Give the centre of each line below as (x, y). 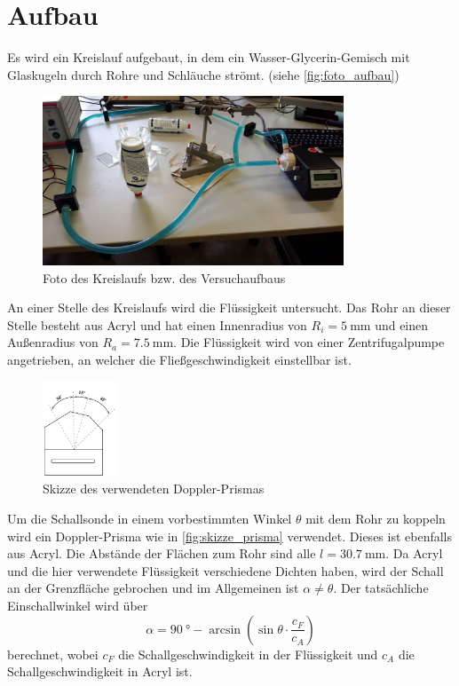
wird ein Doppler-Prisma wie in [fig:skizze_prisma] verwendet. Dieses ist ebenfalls (230, 536)
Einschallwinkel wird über (78, 605)
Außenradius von (53, 342)
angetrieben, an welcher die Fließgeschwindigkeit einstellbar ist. (179, 360)
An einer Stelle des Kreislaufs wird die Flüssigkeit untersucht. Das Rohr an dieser (229, 308)
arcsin (225, 630)
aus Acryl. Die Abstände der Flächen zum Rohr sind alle (162, 553)
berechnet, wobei (53, 654)
